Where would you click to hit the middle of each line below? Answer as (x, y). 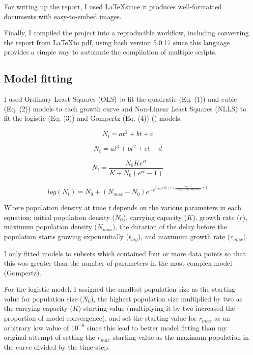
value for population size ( (43, 298)
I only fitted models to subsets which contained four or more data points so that (125, 253)
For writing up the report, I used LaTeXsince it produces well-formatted (113, 6)
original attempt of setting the (50, 337)
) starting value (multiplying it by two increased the (157, 308)
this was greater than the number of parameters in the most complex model (118, 263)
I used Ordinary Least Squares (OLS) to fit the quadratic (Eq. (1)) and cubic (121, 99)
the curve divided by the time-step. (57, 346)
